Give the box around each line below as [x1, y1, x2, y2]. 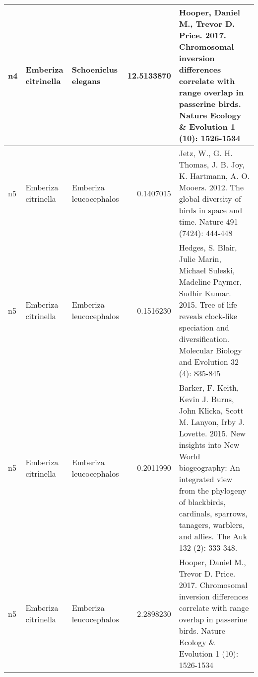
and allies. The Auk [179, 530, 248, 542]
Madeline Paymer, [179, 276, 242, 287]
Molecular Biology [179, 344, 242, 356]
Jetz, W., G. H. [179, 147, 233, 159]
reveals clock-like [179, 310, 237, 322]
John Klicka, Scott [179, 405, 244, 416]
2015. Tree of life [179, 299, 237, 310]
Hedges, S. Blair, [179, 242, 237, 253]
